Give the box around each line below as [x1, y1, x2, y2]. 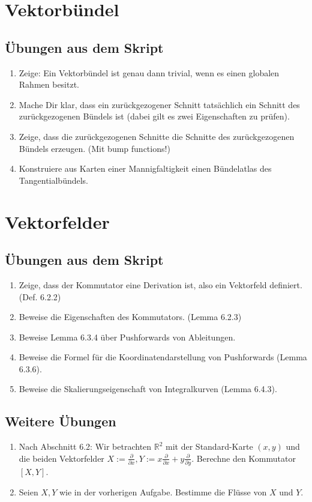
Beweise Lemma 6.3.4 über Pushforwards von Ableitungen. [19, 330, 236, 343]
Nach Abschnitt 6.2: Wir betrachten [19, 440, 152, 453]
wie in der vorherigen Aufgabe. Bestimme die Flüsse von [59, 485, 267, 498]
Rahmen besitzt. [19, 78, 80, 91]
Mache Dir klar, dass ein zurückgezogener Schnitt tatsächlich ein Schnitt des [19, 98, 300, 110]
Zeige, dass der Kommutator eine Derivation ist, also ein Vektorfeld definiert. [19, 278, 302, 291]
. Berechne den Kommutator [191, 452, 296, 464]
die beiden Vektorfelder [19, 452, 104, 464]
